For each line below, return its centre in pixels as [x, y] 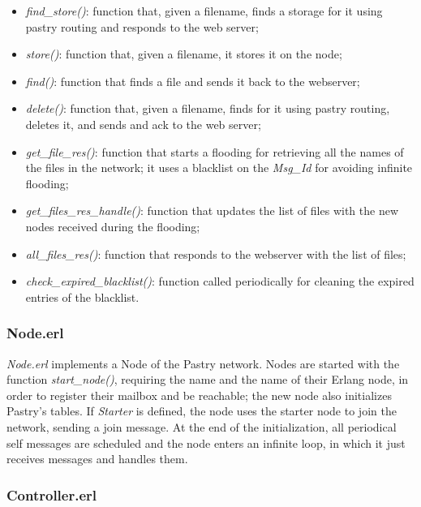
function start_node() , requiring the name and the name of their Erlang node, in [208, 379]
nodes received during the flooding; [113, 226]
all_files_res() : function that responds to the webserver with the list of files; [216, 253]
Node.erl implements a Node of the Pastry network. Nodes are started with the [203, 363]
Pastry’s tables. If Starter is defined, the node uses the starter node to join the [202, 411]
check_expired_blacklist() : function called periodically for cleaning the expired [220, 281]
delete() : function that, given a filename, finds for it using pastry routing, [208, 108]
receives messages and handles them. [97, 459]
